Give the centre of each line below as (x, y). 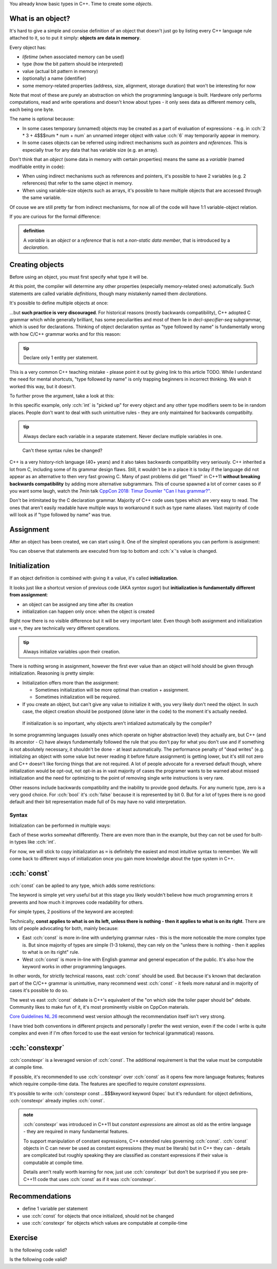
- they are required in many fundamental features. (76, 1132)
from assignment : (29, 595)
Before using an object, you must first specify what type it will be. (79, 277)
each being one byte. (32, 109)
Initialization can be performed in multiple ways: (60, 825)
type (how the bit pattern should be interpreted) (73, 64)
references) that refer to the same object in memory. (78, 183)
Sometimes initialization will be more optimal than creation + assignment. (112, 690)
